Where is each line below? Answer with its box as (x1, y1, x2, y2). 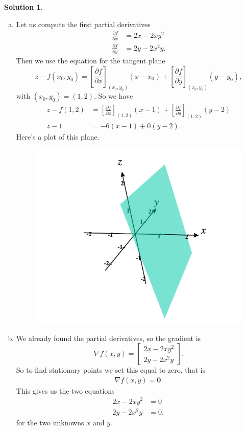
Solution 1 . (4, 2, 43, 12)
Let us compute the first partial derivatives (16, 18, 151, 29)
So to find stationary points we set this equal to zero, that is (16, 365, 206, 375)
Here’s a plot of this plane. (16, 131, 100, 142)
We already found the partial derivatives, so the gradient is (16, 332, 201, 343)
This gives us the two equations (16, 385, 115, 396)
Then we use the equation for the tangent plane (16, 55, 165, 65)
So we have (98, 90, 133, 101)
